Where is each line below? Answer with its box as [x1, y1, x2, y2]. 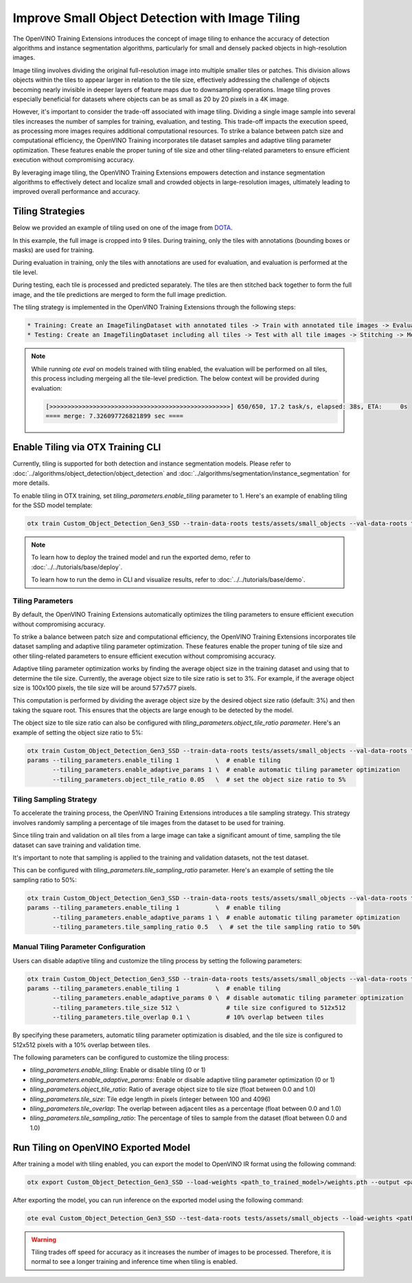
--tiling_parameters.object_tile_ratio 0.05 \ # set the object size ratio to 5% [52, 776, 346, 783]
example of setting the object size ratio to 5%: [12, 728, 144, 736]
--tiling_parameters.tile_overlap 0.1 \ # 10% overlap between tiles [52, 1013, 324, 1021]
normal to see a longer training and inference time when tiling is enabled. [31, 1258, 238, 1266]
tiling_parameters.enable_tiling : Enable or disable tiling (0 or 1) [30, 1066, 206, 1074]
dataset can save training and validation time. [12, 841, 141, 849]
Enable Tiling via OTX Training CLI [12, 441, 161, 453]
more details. [12, 479, 50, 487]
